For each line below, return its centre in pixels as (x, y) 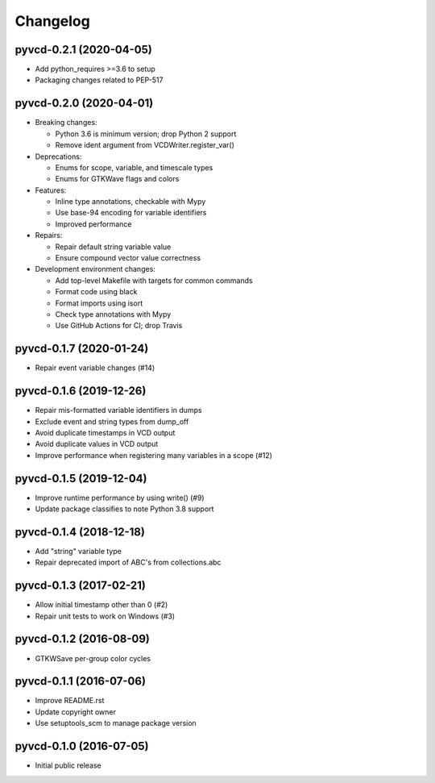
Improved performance (93, 224)
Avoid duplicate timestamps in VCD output (105, 432)
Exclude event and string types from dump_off (112, 421)
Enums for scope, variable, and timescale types (134, 167)
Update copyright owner (76, 712)
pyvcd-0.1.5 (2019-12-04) (81, 479)
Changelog (52, 21)
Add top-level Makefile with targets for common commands (154, 280)
